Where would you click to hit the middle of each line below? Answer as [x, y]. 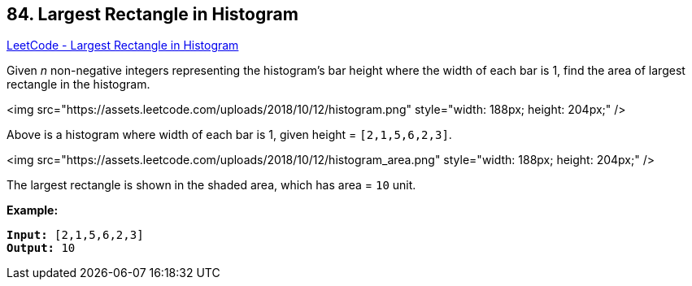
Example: [33, 210]
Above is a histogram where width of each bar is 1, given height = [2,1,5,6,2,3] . [229, 135]
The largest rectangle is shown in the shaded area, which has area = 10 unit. [211, 185]
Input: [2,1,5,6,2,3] [75, 235]
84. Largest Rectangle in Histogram [152, 14]
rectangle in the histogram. [78, 84]
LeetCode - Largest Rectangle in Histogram [123, 45]
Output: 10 [41, 248]
